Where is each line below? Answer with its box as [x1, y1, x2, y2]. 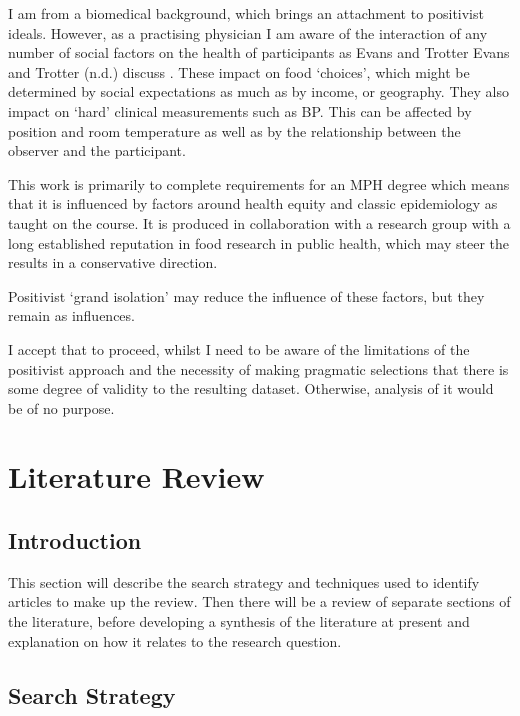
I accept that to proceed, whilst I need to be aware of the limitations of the [8, 338, 470, 359]
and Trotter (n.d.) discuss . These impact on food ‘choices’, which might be [8, 61, 470, 82]
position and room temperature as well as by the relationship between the [8, 120, 461, 141]
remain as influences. [8, 305, 135, 326]
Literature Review [8, 456, 265, 497]
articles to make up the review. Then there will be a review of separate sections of [8, 591, 511, 612]
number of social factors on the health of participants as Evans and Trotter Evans [8, 42, 510, 63]
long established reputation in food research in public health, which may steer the [8, 232, 509, 253]
